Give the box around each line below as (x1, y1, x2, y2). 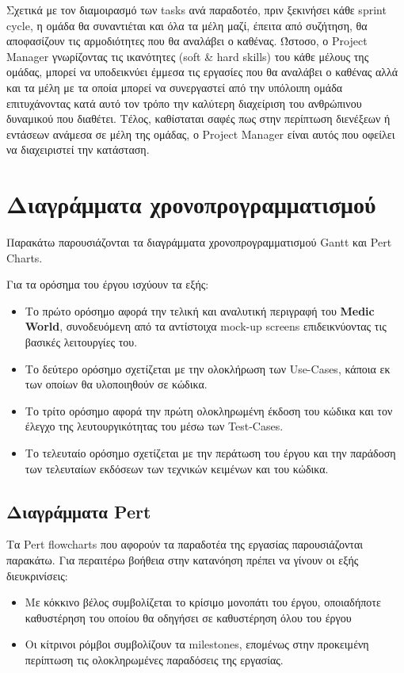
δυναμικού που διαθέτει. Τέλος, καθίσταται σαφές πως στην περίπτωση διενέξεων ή (6, 110, 391, 127)
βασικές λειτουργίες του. (25, 334, 138, 350)
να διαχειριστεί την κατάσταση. (6, 141, 150, 158)
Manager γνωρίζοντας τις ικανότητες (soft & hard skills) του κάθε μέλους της (6, 48, 369, 64)
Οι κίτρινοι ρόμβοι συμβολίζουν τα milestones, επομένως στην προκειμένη (25, 636, 369, 652)
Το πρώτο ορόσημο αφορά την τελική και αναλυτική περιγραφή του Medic (25, 302, 375, 319)
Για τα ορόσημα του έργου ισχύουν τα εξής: (6, 276, 209, 293)
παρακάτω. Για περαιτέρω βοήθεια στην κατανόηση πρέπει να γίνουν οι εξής (6, 551, 359, 568)
